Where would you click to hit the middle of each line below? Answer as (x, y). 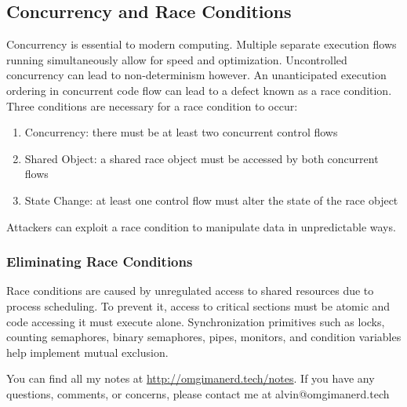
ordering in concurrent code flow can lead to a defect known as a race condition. (199, 90)
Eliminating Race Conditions (100, 262)
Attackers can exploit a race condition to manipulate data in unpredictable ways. (201, 226)
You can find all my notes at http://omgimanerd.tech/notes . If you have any (191, 378)
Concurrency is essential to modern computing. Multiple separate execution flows (202, 44)
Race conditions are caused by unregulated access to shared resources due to (190, 291)
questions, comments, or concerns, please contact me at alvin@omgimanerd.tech (198, 393)
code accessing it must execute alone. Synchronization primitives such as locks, (196, 321)
